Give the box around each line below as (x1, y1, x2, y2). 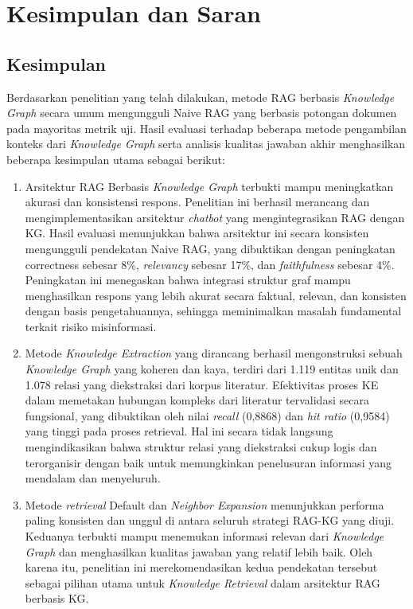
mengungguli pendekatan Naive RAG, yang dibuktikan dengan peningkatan (25, 240, 395, 256)
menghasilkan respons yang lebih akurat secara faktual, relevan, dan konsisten (25, 287, 407, 303)
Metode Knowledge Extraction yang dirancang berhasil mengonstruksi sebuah (25, 345, 403, 361)
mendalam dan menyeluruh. (25, 470, 161, 486)
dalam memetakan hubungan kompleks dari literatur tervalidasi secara (25, 392, 369, 408)
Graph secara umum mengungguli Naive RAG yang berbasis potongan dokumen (6, 104, 397, 121)
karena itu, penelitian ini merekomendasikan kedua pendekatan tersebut (25, 559, 378, 576)
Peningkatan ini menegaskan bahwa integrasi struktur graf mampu (25, 271, 351, 288)
